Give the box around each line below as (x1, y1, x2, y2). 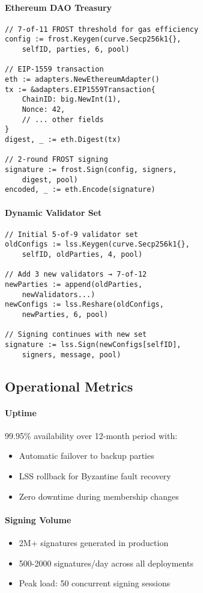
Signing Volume (5, 513, 71, 526)
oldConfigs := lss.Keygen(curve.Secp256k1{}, (5, 240, 190, 249)
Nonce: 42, (22, 105, 65, 114)
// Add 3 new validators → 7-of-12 (5, 270, 147, 279)
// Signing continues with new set (5, 330, 147, 339)
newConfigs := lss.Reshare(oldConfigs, (5, 300, 164, 309)
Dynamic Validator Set (5, 206, 102, 218)
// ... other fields (22, 115, 104, 124)
